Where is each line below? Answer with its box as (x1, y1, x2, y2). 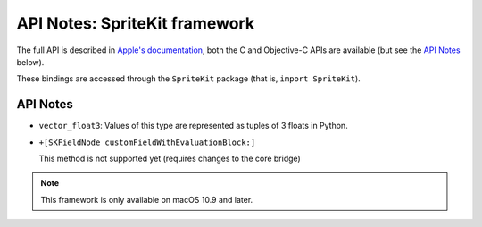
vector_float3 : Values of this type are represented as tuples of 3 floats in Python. (38, 121, 348, 131)
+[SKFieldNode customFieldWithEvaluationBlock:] (38, 137, 256, 147)
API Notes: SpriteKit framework (16, 13, 254, 33)
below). (16, 56, 45, 67)
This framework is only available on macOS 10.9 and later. (40, 194, 253, 205)
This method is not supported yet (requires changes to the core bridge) (38, 153, 301, 164)
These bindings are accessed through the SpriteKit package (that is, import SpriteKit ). (16, 73, 361, 84)
